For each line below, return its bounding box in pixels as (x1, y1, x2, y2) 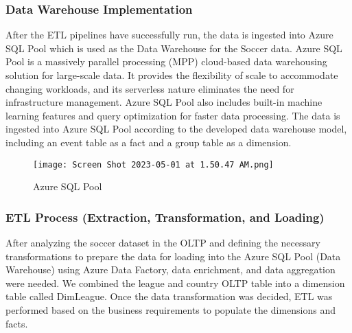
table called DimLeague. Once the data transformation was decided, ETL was (5, 289, 333, 303)
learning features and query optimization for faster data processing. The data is (5, 108, 340, 122)
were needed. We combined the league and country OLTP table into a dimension (5, 275, 345, 290)
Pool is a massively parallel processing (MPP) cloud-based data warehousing (5, 54, 327, 69)
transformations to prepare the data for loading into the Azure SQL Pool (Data (5, 249, 341, 263)
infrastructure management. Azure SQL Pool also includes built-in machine (5, 95, 322, 109)
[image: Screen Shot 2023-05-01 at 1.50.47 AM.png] (33, 159, 274, 170)
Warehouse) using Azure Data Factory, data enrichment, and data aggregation (5, 262, 336, 277)
